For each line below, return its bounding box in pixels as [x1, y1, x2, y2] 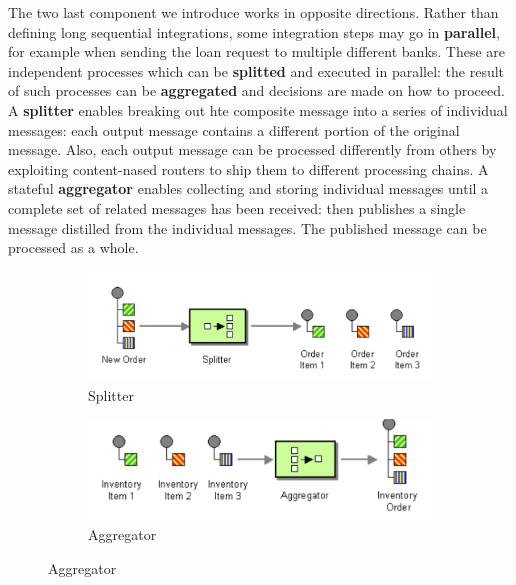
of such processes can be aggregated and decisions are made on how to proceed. [8, 80, 505, 101]
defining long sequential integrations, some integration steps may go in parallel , [8, 21, 500, 42]
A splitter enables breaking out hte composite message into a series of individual [8, 99, 508, 120]
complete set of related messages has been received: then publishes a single [8, 197, 466, 218]
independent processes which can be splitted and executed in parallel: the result [8, 60, 505, 81]
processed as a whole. [8, 237, 139, 258]
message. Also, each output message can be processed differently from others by [8, 139, 497, 160]
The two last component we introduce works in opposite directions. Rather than [8, 2, 499, 22]
